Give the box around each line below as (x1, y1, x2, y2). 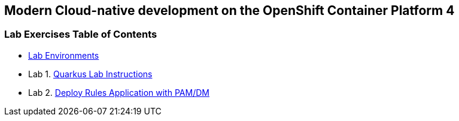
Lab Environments (28, 50, 99, 60)
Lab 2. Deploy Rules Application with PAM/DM (28, 87, 209, 98)
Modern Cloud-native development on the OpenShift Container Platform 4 (4, 3, 455, 18)
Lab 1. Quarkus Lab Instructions (28, 68, 153, 79)
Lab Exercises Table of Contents (4, 28, 157, 41)
